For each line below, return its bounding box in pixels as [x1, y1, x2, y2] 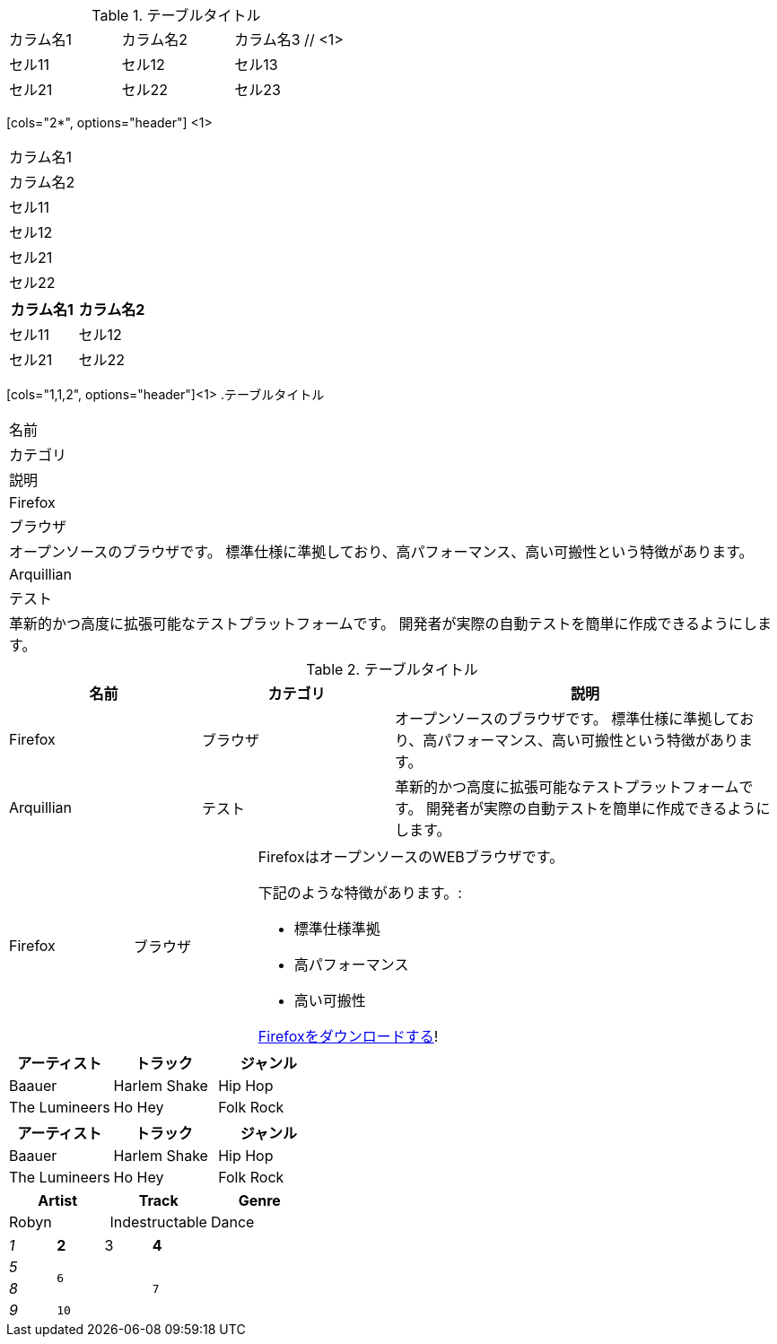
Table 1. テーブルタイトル [92, 6, 261, 24]
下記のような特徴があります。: [258, 884, 462, 902]
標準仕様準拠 [293, 920, 380, 938]
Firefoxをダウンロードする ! [258, 1027, 439, 1045]
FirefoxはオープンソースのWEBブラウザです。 [258, 848, 564, 866]
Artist [38, 1191, 78, 1209]
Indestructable [109, 1213, 207, 1231]
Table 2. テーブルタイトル [306, 660, 478, 678]
